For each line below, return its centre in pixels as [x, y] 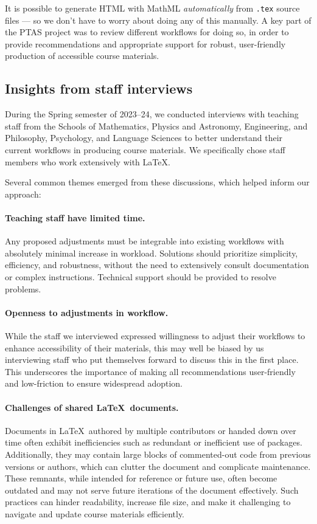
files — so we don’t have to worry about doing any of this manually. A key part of [158, 20]
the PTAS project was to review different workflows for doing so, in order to [147, 32]
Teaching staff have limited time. [75, 217]
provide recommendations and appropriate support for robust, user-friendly [145, 43]
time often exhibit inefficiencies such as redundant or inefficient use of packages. [154, 442]
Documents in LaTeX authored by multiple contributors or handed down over [151, 430]
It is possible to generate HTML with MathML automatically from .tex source [152, 8]
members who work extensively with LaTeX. [88, 161]
